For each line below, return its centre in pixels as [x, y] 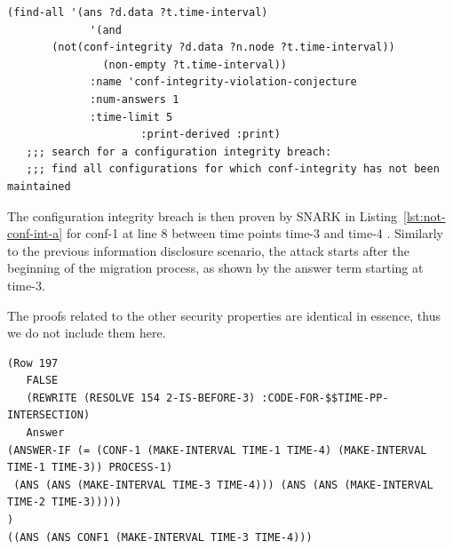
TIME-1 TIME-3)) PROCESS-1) [90, 468]
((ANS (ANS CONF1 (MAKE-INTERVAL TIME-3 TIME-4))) [160, 537]
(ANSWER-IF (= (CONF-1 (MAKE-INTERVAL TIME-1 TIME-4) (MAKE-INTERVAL [217, 450]
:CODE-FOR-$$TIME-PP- [325, 398]
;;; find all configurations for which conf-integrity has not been [233, 169]
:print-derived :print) [211, 135]
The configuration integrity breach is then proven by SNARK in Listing [203, 215]
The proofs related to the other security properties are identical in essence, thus [224, 315]
